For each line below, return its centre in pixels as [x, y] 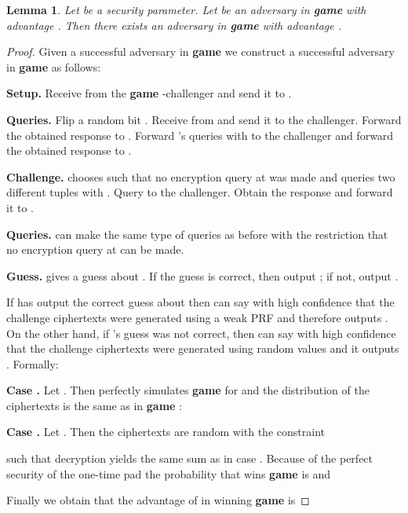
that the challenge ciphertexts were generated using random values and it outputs [203, 348]
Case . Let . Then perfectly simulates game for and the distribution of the [188, 390]
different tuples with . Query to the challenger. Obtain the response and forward [200, 192]
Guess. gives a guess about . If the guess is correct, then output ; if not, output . [202, 275]
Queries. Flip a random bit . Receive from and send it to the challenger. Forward [204, 119]
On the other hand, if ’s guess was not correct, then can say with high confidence [201, 333]
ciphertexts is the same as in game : [95, 405]
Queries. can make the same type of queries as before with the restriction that [197, 234]
